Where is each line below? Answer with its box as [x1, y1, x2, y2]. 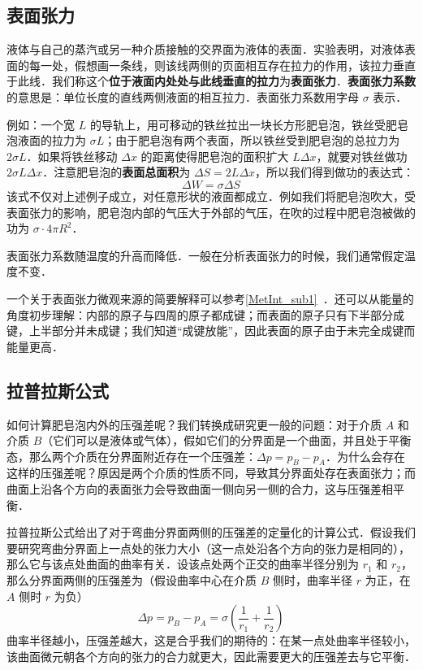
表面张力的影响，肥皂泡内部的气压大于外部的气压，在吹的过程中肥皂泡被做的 [6, 203, 416, 220]
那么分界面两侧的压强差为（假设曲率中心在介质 [6, 572, 257, 589]
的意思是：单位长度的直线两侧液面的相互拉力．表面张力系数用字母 [6, 88, 359, 105]
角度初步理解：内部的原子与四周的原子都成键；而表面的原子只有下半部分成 [6, 306, 404, 323]
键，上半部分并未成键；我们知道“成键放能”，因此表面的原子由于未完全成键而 [6, 322, 416, 339]
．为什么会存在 [325, 447, 405, 464]
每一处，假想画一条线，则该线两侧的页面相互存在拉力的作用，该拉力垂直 [28, 56, 416, 73]
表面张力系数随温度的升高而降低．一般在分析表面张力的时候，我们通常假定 [6, 246, 404, 263]
